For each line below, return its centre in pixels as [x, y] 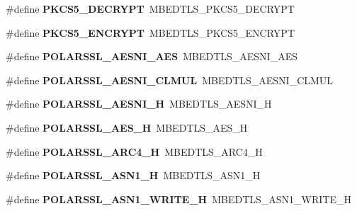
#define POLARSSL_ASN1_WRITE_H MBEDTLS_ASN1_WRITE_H [179, 199]
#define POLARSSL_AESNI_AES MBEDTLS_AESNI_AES [152, 56]
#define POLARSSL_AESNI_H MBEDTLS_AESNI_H [139, 104]
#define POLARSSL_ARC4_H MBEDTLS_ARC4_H [134, 151]
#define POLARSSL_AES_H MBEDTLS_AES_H [127, 127]
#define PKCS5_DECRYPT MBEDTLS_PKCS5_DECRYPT [150, 8]
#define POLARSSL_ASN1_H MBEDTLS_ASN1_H [133, 175]
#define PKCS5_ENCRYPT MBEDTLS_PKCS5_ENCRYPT [150, 32]
